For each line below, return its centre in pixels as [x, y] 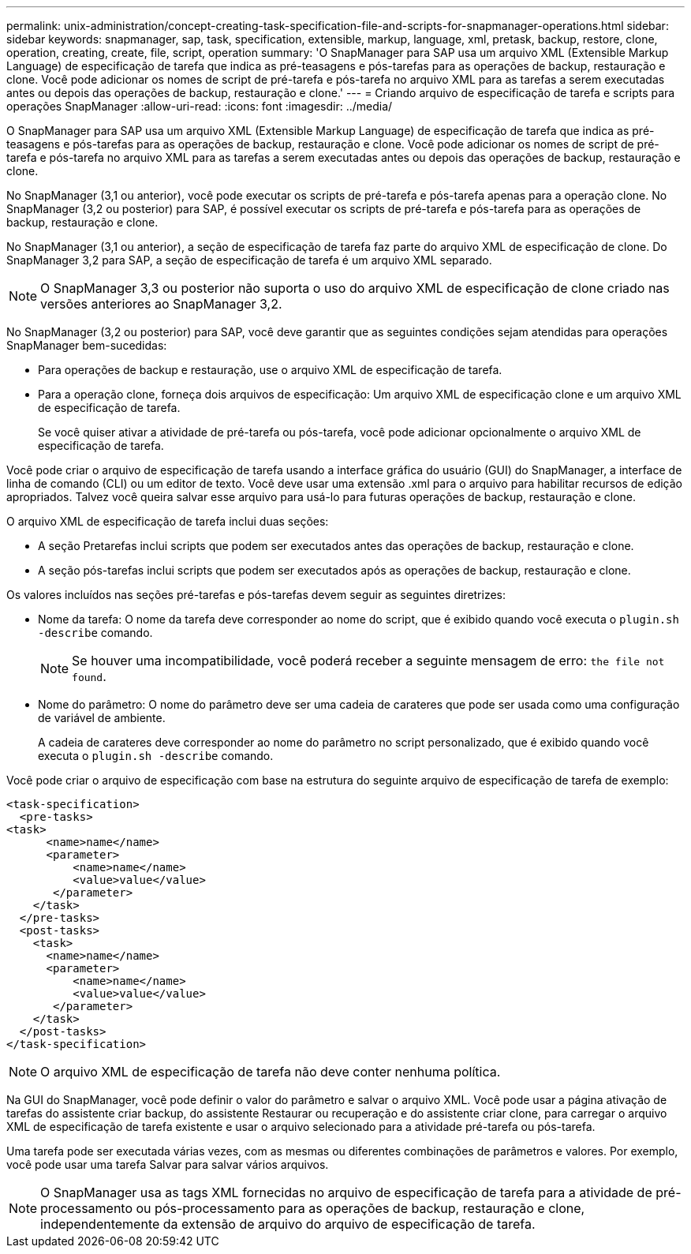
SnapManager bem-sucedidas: [87, 345]
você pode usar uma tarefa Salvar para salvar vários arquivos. [168, 1164]
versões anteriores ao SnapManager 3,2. [161, 304]
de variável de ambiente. [102, 718]
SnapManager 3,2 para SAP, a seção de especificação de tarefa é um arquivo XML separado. [249, 260]
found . [89, 676]
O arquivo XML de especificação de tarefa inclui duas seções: [168, 521]
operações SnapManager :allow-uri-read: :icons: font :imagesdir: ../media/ [200, 106]
